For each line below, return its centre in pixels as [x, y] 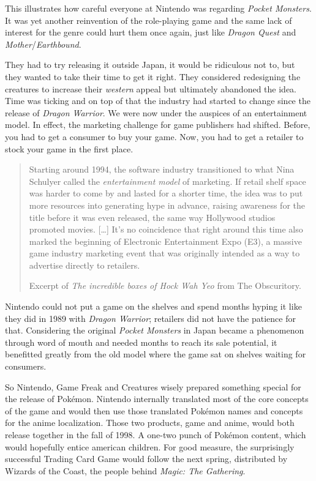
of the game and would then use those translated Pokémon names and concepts [154, 410]
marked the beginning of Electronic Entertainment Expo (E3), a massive [165, 241]
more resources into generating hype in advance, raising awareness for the [167, 205]
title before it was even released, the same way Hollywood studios [152, 217]
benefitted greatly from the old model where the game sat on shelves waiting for [156, 354]
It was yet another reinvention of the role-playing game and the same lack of [149, 20]
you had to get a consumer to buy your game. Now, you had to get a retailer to [154, 136]
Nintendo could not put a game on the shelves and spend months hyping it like [153, 306]
